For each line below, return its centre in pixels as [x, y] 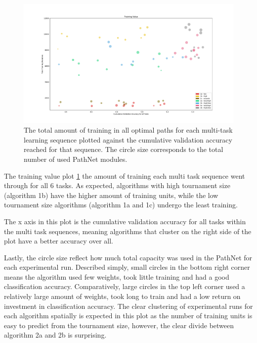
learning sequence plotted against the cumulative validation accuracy [128, 139]
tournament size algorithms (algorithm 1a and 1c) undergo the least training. [121, 205]
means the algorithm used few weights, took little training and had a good [117, 276]
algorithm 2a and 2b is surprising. [55, 335]
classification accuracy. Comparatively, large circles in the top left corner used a [125, 286]
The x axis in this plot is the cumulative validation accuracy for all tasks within [125, 221]
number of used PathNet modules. [76, 159]
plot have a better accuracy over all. [59, 241]
